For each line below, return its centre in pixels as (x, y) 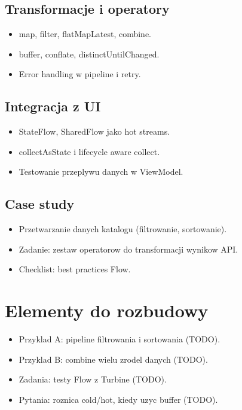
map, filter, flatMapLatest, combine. (85, 34)
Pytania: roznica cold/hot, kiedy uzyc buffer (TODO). (118, 399)
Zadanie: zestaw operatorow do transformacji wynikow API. (128, 249)
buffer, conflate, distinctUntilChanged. (89, 54)
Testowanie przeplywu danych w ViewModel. (101, 171)
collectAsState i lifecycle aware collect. (89, 151)
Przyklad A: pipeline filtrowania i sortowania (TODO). (120, 339)
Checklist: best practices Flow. (75, 269)
